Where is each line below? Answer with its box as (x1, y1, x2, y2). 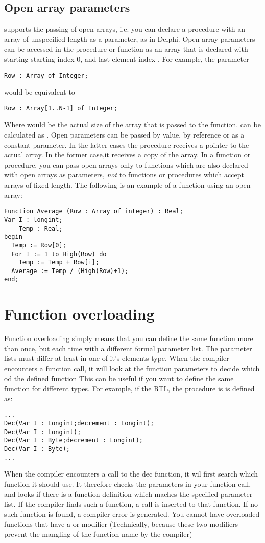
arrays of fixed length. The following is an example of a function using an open (4, 179, 251, 190)
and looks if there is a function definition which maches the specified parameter (4, 488, 253, 499)
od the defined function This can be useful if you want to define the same (4, 373, 234, 383)
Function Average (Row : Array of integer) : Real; (4, 208, 183, 215)
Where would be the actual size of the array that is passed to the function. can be (4, 119, 261, 130)
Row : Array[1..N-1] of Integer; (4, 104, 117, 112)
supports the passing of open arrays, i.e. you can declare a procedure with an (4, 24, 245, 34)
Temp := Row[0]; (11, 241, 66, 249)
